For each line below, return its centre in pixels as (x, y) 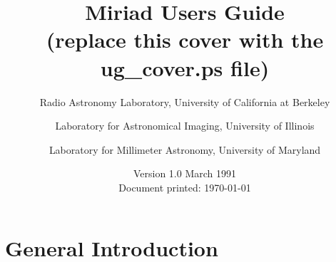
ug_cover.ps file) (185, 67)
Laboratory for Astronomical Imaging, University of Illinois (185, 126)
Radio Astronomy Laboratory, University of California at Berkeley (185, 101)
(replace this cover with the (185, 40)
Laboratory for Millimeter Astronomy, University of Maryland (185, 149)
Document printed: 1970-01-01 (185, 187)
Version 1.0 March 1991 (185, 173)
